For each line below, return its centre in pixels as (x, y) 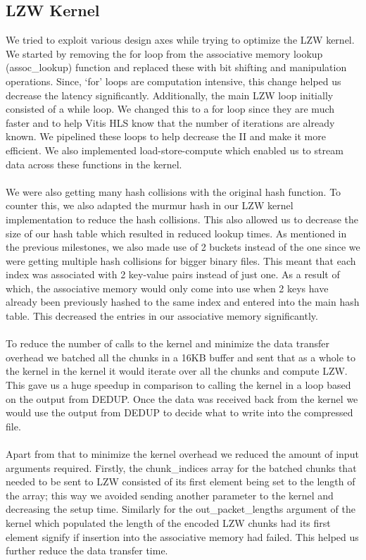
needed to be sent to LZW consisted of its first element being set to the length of (181, 481)
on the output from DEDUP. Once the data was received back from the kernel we (182, 398)
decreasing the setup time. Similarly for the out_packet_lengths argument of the (181, 509)
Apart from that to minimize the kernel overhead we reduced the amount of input (182, 454)
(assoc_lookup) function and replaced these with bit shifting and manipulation (176, 67)
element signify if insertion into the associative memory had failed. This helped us (182, 536)
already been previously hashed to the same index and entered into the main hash (183, 302)
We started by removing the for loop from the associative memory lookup (164, 53)
